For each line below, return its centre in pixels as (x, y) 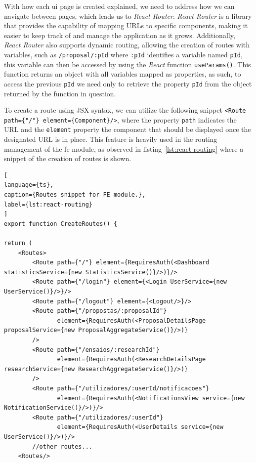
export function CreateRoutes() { (61, 224)
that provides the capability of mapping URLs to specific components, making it (126, 25)
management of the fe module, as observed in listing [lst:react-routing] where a (124, 148)
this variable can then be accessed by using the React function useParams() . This (128, 64)
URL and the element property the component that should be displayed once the (128, 129)
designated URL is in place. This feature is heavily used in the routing (111, 139)
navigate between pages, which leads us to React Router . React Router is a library (128, 16)
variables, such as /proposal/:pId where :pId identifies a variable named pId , (123, 54)
